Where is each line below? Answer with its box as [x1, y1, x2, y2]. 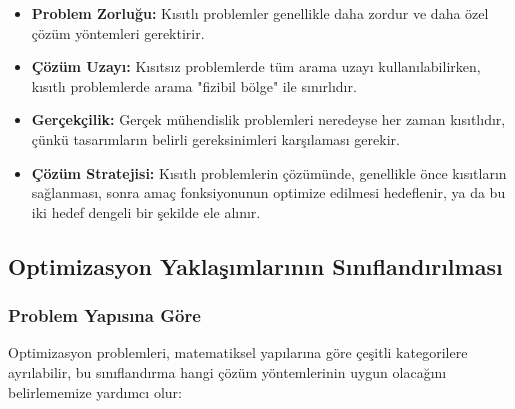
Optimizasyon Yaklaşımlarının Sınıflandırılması [8, 250, 503, 281]
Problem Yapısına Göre [8, 303, 201, 328]
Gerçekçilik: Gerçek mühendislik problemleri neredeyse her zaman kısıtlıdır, [31, 109, 506, 130]
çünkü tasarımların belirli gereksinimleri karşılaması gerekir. [31, 128, 400, 149]
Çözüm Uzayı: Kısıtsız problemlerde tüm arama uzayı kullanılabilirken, [31, 56, 481, 77]
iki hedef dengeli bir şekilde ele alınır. [31, 201, 261, 222]
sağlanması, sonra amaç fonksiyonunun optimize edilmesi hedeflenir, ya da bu [31, 182, 506, 203]
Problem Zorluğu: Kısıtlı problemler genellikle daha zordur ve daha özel [31, 3, 489, 23]
